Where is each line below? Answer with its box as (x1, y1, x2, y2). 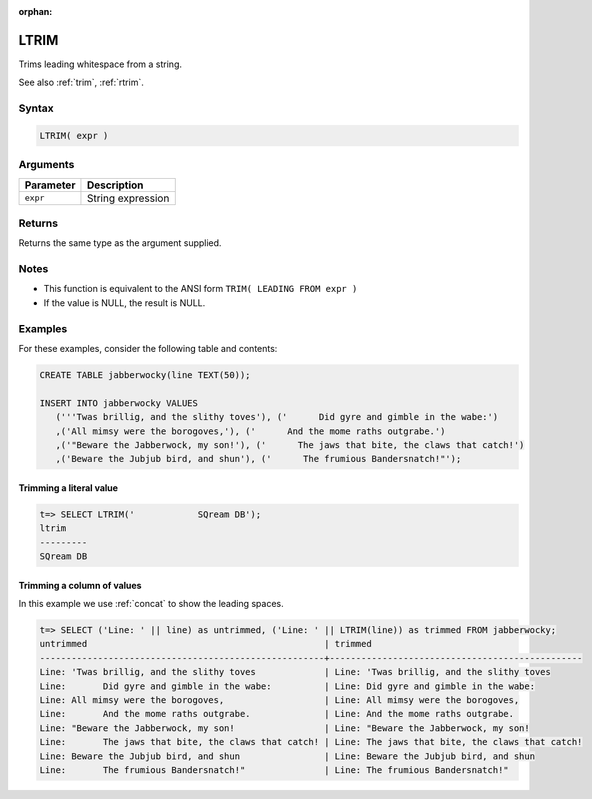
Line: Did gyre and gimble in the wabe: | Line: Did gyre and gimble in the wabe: (39, 680, 535, 692)
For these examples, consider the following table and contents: (18, 343, 278, 354)
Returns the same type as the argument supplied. (18, 237, 222, 249)
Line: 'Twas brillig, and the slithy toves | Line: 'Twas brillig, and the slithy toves (39, 666, 552, 678)
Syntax (18, 101, 54, 115)
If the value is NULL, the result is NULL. (43, 296, 206, 309)
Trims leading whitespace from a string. (18, 58, 183, 70)
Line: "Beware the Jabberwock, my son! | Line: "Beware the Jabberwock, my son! (39, 722, 530, 734)
